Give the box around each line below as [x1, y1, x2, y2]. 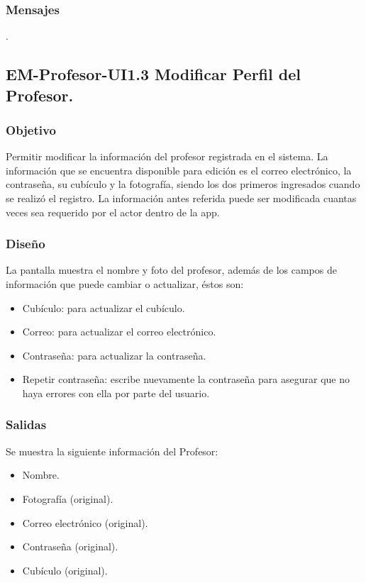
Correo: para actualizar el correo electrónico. [22, 324, 216, 339]
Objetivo [6, 121, 56, 138]
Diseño [6, 235, 45, 252]
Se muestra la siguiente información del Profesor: [6, 443, 218, 458]
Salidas [6, 416, 47, 433]
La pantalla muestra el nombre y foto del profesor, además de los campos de [6, 262, 337, 277]
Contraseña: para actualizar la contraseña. [22, 348, 206, 362]
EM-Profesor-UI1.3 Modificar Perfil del [6, 63, 301, 85]
